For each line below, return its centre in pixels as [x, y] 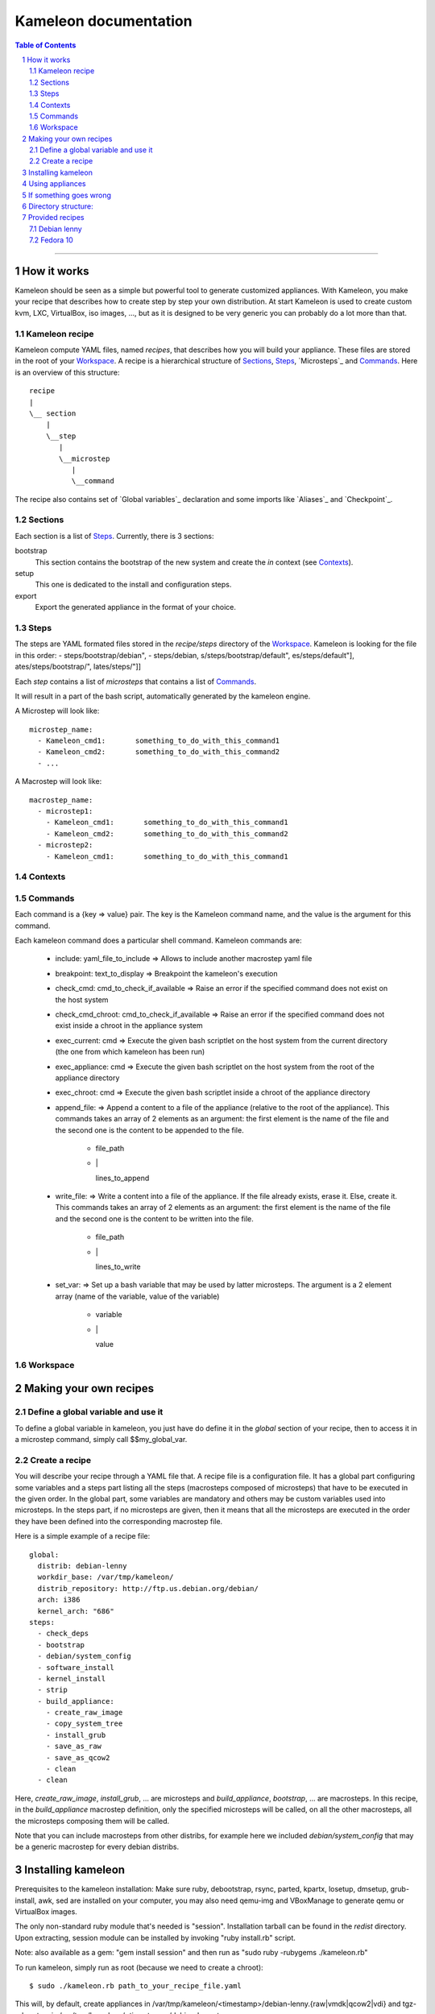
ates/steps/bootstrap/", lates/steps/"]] [78, 667]
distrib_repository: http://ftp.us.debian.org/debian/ [148, 1588]
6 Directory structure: [58, 206]
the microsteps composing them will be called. [92, 1821]
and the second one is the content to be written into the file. [154, 1218]
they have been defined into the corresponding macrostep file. [119, 1521]
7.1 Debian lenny [56, 229]
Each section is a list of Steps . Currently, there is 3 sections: [114, 536]
